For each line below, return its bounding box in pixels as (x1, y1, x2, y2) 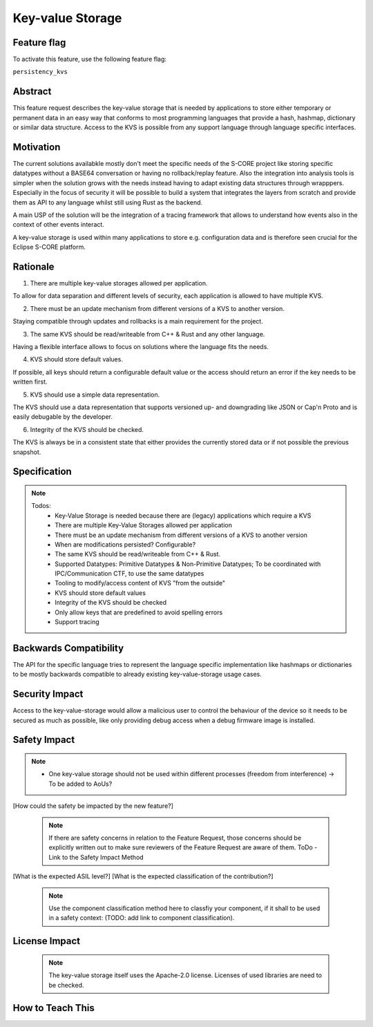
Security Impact (12, 688, 84, 700)
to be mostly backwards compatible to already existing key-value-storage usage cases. (12, 670, 262, 679)
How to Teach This (12, 1002, 95, 1014)
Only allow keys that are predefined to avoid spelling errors (55, 608, 223, 616)
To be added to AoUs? (48, 780, 113, 788)
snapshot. (12, 448, 41, 456)
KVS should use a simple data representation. (30, 390, 160, 399)
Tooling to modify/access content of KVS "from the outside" (55, 579, 226, 587)
